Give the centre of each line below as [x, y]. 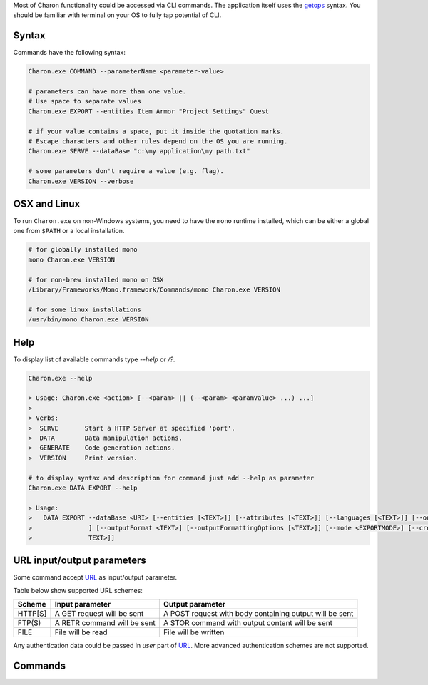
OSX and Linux [47, 204]
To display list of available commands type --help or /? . [94, 359]
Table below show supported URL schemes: [78, 590]
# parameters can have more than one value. [107, 92]
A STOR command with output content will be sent [248, 623]
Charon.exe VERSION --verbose [81, 181]
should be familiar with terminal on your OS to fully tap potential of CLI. [117, 15]
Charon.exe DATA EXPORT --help [83, 488]
